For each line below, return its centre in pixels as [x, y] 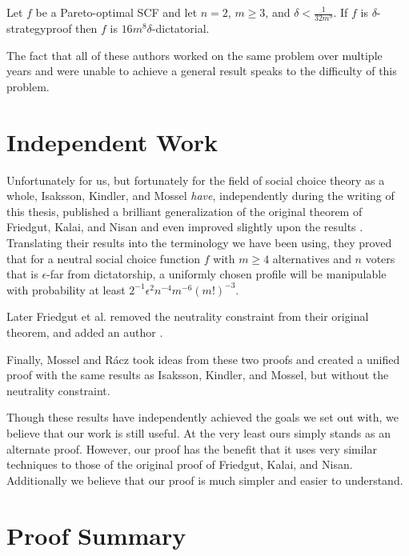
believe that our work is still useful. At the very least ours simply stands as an [198, 432]
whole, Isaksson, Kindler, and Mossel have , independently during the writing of [200, 196]
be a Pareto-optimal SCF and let [116, 12]
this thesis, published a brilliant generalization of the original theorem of [184, 211]
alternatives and [312, 258]
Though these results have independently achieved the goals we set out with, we [202, 417]
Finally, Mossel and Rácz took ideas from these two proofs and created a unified [203, 359]
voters [380, 258]
